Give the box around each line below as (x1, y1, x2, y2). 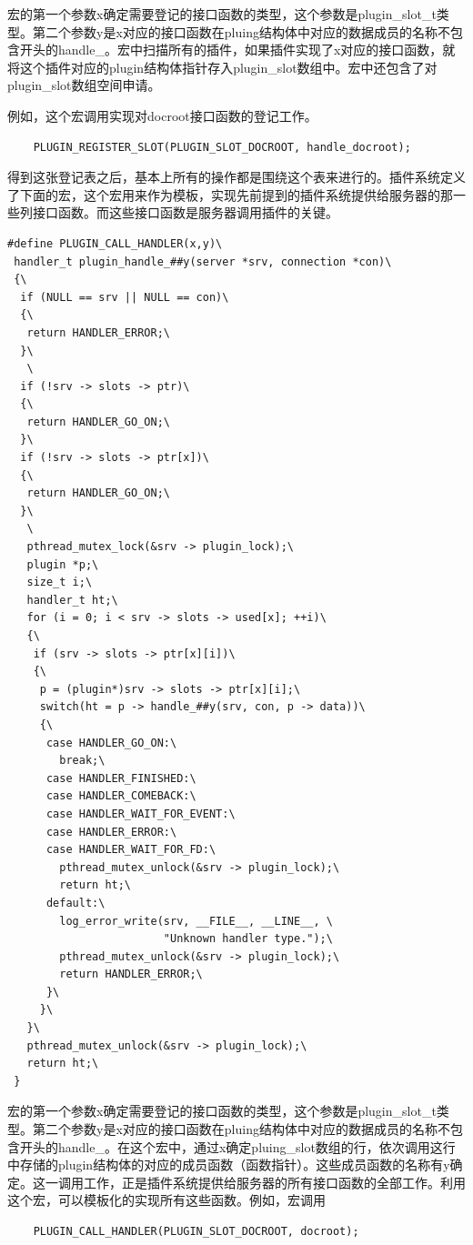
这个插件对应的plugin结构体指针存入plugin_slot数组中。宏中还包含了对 (19, 57, 438, 76)
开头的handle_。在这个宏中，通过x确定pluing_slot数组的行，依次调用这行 (19, 1137, 456, 1156)
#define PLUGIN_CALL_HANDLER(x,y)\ (7, 236, 223, 250)
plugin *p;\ (26, 557, 99, 571)
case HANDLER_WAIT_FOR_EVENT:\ (45, 807, 236, 820)
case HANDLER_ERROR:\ (45, 825, 177, 838)
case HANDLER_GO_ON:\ (45, 736, 177, 749)
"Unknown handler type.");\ (163, 932, 333, 946)
